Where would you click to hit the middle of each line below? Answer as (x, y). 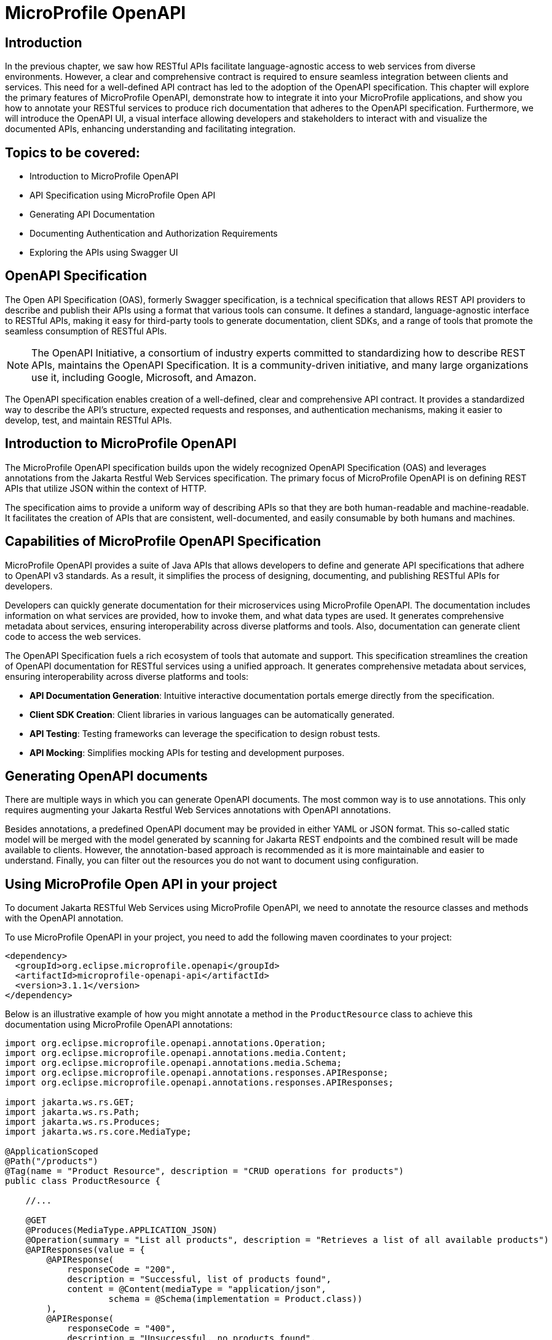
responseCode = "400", (122, 1329)
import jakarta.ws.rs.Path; (73, 1112)
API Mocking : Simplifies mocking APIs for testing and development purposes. (187, 752)
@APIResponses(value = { (85, 1250)
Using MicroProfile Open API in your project (141, 884)
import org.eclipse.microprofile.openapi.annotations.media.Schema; (173, 1063)
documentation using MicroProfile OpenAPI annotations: (119, 1025)
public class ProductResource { (83, 1181)
